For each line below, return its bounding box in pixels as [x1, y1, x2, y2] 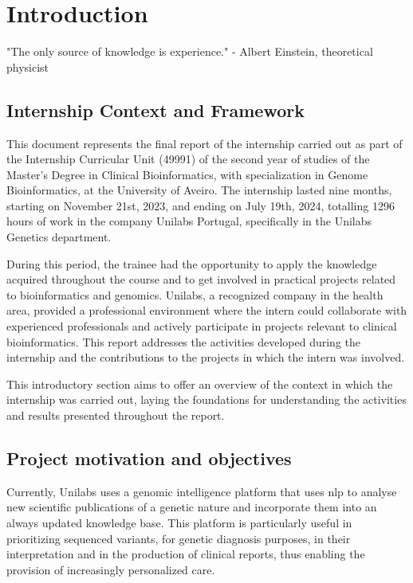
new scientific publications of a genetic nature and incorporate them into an [6, 499, 377, 515]
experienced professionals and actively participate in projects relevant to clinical [6, 318, 397, 335]
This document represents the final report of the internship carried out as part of [6, 135, 403, 151]
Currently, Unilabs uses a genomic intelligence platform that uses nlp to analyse [6, 483, 397, 499]
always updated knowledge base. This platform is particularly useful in [6, 515, 352, 530]
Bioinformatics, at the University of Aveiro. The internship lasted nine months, [6, 182, 392, 198]
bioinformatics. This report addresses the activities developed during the [6, 333, 361, 350]
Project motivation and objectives [6, 446, 292, 470]
